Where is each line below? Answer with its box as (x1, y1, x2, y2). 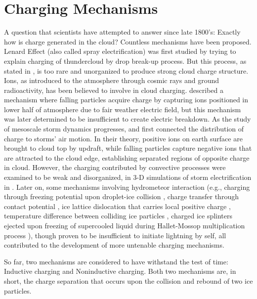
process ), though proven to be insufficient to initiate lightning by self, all (4, 230, 226, 240)
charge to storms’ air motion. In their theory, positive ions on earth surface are (4, 133, 243, 143)
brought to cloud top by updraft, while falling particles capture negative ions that (4, 143, 252, 153)
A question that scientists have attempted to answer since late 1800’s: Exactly (4, 27, 241, 37)
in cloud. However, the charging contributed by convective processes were (4, 162, 226, 172)
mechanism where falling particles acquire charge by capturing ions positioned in (4, 94, 249, 105)
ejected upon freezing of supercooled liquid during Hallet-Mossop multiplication (4, 220, 245, 230)
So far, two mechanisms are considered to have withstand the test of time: (4, 256, 228, 266)
